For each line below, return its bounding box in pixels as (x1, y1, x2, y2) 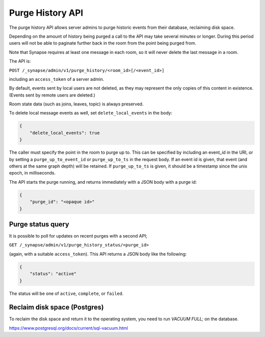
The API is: (9, 58, 31, 64)
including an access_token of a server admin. (9, 76, 104, 82)
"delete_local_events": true (29, 130, 100, 136)
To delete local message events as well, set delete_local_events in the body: (9, 110, 173, 116)
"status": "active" (29, 271, 77, 277)
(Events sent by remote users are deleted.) (9, 92, 96, 98)
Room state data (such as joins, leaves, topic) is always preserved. (9, 101, 144, 107)
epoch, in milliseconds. (9, 170, 56, 176)
